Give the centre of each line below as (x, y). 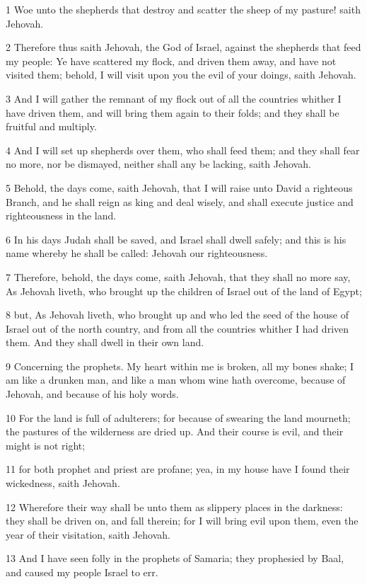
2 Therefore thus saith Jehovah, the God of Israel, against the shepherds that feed (183, 47)
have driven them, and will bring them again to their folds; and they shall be (173, 112)
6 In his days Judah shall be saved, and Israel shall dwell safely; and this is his (176, 239)
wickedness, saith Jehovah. (63, 483)
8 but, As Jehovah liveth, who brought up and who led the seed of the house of (177, 315)
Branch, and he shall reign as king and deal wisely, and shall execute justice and (180, 201)
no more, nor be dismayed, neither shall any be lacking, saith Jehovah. (158, 164)
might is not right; (46, 445)
